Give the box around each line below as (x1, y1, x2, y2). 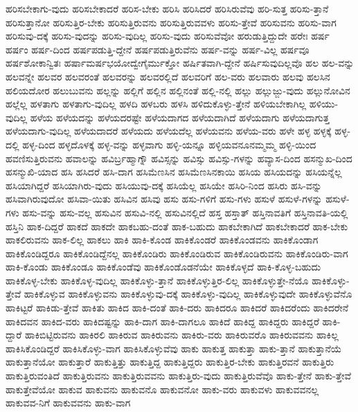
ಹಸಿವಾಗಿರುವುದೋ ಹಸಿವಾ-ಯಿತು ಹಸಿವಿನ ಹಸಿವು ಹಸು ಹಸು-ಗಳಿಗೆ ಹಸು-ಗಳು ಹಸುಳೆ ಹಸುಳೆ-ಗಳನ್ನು (6, 191, 323, 206)
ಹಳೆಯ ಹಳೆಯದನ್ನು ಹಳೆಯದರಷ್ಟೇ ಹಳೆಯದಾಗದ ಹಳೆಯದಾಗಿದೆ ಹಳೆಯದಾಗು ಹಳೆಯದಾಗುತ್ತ (30, 110, 330, 124)
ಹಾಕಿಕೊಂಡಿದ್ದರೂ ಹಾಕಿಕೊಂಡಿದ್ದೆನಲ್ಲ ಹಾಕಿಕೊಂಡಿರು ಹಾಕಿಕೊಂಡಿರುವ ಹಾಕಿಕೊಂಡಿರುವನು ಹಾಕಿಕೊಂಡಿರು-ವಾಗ (6, 246, 348, 260)
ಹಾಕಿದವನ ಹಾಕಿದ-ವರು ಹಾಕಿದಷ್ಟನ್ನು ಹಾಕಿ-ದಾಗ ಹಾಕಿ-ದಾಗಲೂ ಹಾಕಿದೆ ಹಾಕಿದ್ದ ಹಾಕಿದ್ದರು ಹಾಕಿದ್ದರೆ (6, 314, 319, 328)
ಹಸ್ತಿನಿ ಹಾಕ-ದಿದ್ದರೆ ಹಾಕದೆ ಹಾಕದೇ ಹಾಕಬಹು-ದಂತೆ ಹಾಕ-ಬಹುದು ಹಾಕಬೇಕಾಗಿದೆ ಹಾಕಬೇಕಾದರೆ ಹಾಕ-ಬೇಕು (6, 218, 348, 233)
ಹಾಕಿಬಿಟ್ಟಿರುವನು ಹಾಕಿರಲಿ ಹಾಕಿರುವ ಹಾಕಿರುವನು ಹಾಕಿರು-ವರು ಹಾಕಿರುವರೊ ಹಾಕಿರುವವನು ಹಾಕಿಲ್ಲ (24, 327, 339, 342)
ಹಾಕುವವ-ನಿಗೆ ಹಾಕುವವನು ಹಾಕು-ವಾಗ (6, 395, 131, 410)
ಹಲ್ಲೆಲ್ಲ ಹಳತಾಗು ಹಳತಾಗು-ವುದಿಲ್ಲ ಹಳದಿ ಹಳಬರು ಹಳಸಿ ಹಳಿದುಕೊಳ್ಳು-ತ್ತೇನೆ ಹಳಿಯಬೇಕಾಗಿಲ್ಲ (6, 96, 307, 111)
